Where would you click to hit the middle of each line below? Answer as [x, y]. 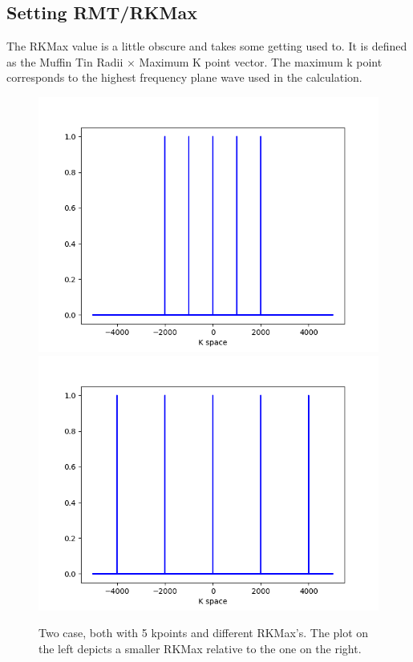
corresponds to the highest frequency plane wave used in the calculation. [184, 77]
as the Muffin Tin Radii [65, 61]
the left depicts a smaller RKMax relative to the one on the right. [200, 648]
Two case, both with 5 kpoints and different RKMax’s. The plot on [204, 633]
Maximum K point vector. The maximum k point [261, 61]
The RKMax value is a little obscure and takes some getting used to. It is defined [207, 46]
